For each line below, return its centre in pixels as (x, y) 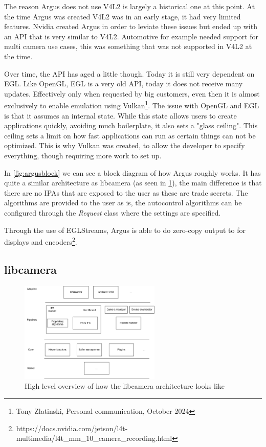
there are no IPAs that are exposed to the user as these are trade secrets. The (126, 192)
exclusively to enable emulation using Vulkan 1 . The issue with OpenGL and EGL (132, 104)
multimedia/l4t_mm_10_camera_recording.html (94, 438)
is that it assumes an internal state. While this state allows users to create (120, 115)
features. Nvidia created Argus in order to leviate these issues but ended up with (131, 26)
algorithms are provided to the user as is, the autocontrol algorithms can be (123, 203)
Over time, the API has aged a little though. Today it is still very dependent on (129, 73)
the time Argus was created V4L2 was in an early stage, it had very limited (123, 16)
